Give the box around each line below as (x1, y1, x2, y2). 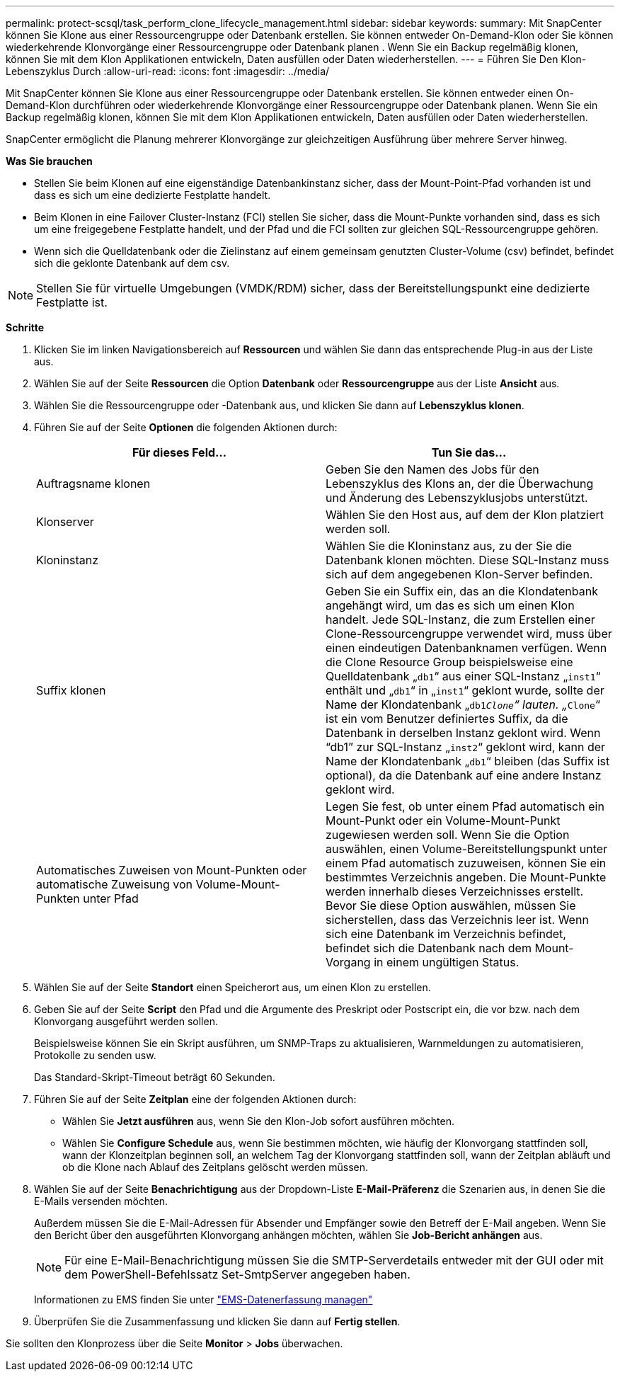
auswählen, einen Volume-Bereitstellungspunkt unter (326, 842, 608, 856)
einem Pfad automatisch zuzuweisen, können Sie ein (326, 856, 607, 870)
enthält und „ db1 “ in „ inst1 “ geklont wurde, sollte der (326, 683, 604, 697)
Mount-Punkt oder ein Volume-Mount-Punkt (326, 813, 561, 828)
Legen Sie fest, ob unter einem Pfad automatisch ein (326, 799, 604, 813)
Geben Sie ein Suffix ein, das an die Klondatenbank (326, 584, 598, 598)
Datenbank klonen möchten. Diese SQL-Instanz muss (326, 553, 609, 567)
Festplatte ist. (36, 295, 108, 309)
